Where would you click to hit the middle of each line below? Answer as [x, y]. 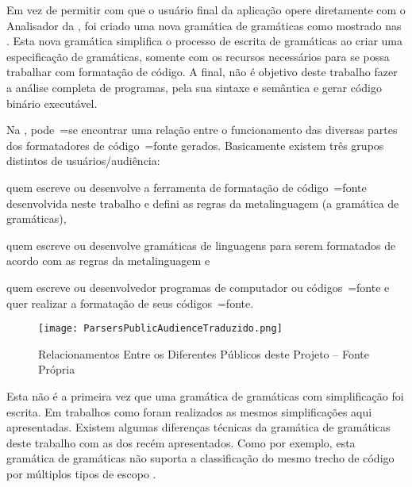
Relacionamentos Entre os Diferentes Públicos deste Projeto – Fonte [204, 353]
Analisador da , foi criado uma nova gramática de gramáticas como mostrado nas [204, 25]
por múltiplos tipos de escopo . [81, 473]
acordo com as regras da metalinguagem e [108, 261]
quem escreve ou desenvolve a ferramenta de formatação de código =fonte [187, 187]
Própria [57, 369]
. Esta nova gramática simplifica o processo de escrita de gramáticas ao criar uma [204, 41]
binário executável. [52, 103]
